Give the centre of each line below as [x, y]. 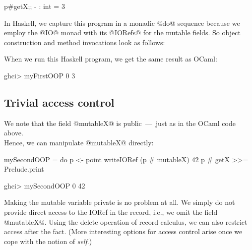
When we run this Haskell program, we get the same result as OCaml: [111, 59]
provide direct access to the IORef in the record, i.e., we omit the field [111, 212]
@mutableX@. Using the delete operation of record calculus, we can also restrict [126, 221]
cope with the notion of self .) [48, 241]
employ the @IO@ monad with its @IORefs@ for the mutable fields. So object [122, 32]
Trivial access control [59, 102]
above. [14, 133]
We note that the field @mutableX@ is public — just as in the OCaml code [120, 123]
